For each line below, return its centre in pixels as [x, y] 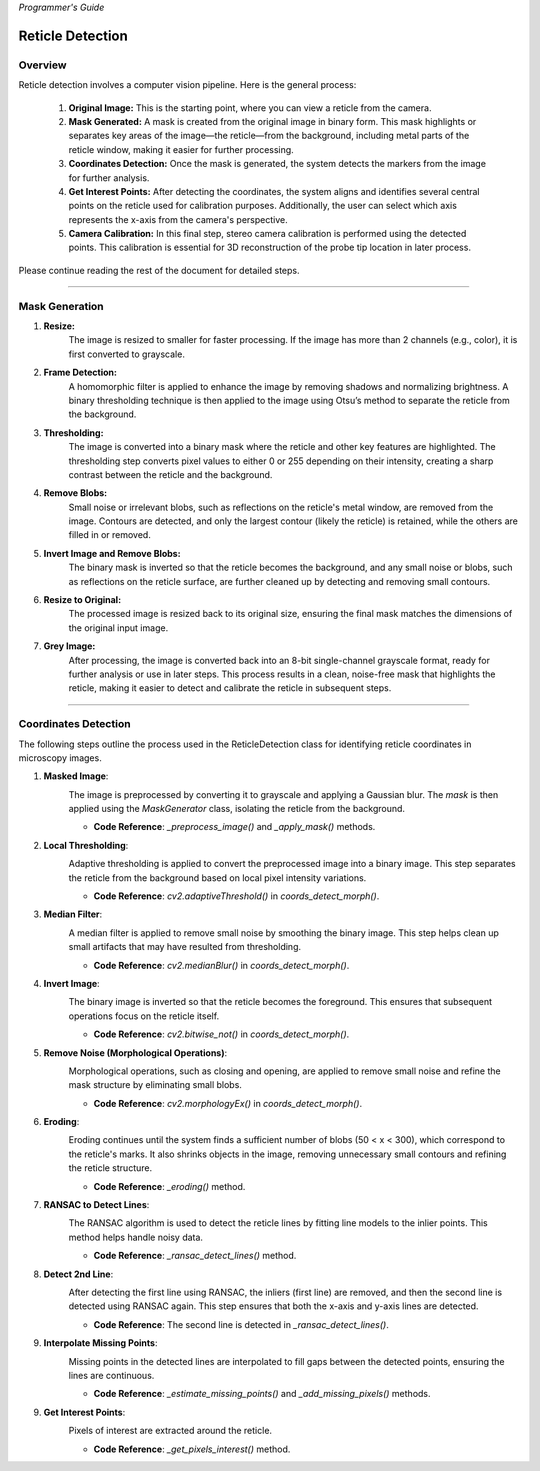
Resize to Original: [82, 600]
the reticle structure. [110, 1168]
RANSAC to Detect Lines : [96, 1205]
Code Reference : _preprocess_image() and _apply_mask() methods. [234, 827]
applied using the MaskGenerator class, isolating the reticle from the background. [236, 809]
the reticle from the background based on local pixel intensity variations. [217, 877]
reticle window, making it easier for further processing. [181, 149]
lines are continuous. [111, 1375]
